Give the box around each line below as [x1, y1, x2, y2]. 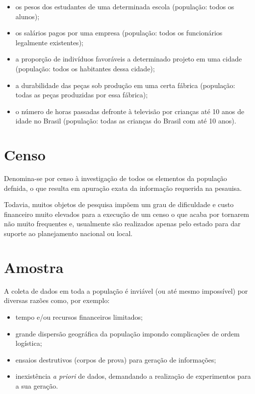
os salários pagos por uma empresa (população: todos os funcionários [15, 28, 223, 38]
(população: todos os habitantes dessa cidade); [15, 63, 155, 73]
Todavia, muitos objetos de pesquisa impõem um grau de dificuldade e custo [4, 199, 234, 210]
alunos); [15, 11, 40, 21]
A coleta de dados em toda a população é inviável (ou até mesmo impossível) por [4, 285, 248, 296]
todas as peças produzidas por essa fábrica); [15, 90, 148, 100]
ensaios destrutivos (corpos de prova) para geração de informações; [15, 354, 216, 364]
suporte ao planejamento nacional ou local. [4, 228, 133, 239]
